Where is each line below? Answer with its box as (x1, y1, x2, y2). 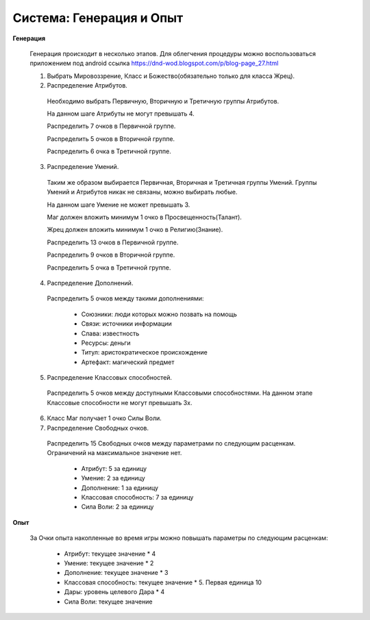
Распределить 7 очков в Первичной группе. (47, 122, 176, 130)
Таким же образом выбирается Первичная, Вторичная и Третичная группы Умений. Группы (47, 178, 317, 186)
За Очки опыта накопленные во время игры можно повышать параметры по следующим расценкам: (29, 534, 328, 542)
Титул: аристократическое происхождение (81, 348, 208, 357)
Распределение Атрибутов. (47, 81, 128, 90)
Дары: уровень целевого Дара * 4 (64, 588, 164, 596)
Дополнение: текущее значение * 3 (64, 569, 169, 577)
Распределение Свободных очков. (47, 424, 149, 432)
